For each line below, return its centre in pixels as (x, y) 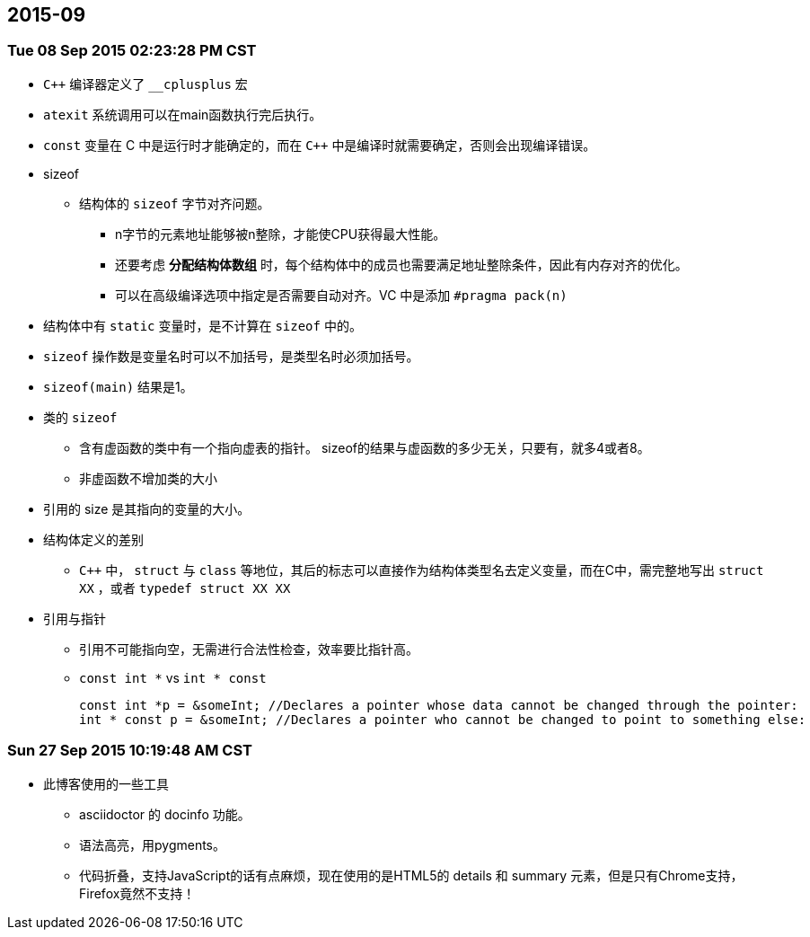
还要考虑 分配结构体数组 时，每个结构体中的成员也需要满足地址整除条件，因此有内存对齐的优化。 (401, 264)
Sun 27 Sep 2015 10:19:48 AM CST (130, 751)
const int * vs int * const (173, 677)
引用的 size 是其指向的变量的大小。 (147, 508)
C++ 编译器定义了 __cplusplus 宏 (145, 84)
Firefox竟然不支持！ (137, 893)
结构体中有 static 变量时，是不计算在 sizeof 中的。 (202, 325)
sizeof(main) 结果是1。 (118, 386)
